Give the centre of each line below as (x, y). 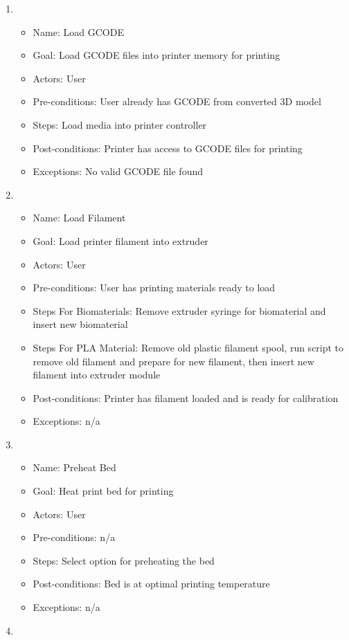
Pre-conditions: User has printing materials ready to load (154, 287)
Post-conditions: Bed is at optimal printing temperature (151, 584)
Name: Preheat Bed (74, 467)
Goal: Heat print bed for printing (103, 491)
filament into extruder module (97, 375)
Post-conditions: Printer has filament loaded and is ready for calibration (186, 397)
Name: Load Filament (79, 218)
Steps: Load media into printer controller (120, 124)
